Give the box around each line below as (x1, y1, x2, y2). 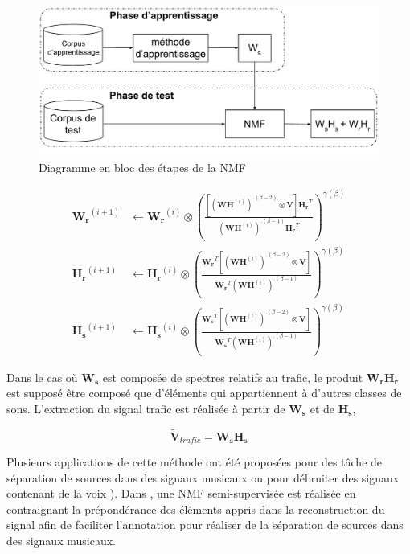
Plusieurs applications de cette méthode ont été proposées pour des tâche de (6, 453, 383, 470)
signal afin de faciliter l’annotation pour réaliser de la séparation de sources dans (6, 516, 404, 533)
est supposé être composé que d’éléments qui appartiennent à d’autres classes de (6, 384, 402, 401)
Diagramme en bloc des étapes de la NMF (39, 158, 246, 175)
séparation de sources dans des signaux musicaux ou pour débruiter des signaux (6, 469, 400, 486)
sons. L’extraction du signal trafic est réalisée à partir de (6, 400, 285, 417)
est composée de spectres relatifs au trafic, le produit (102, 368, 363, 385)
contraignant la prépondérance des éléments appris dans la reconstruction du (6, 500, 385, 517)
